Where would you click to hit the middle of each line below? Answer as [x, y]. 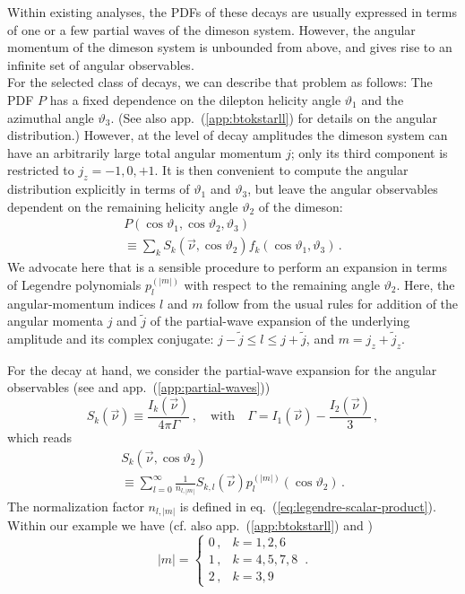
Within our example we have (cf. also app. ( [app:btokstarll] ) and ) [190, 525]
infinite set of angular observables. [101, 64]
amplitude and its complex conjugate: [111, 338]
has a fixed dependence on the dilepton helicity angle [195, 99]
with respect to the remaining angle [282, 284]
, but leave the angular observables [343, 189]
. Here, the [426, 284]
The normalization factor [76, 506]
